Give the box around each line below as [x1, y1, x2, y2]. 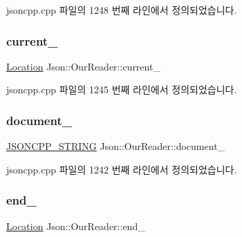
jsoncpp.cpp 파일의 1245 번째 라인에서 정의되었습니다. [6, 82, 237, 97]
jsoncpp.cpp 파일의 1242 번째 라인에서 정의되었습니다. [6, 162, 237, 176]
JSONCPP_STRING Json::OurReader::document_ [6, 139, 225, 153]
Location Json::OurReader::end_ [6, 218, 145, 233]
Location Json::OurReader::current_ [6, 59, 160, 73]
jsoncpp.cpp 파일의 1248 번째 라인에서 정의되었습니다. [6, 3, 237, 17]
